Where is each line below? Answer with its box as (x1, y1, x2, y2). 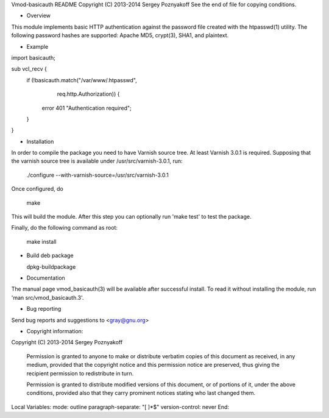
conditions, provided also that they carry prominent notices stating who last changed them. (26, 389, 256, 397)
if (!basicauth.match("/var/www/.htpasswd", (26, 76, 137, 83)
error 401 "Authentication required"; (41, 104, 132, 112)
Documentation (26, 274, 65, 282)
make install (26, 238, 57, 245)
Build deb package (26, 252, 74, 259)
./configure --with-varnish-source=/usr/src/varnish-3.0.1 (26, 171, 169, 179)
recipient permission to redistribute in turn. (26, 369, 134, 377)
